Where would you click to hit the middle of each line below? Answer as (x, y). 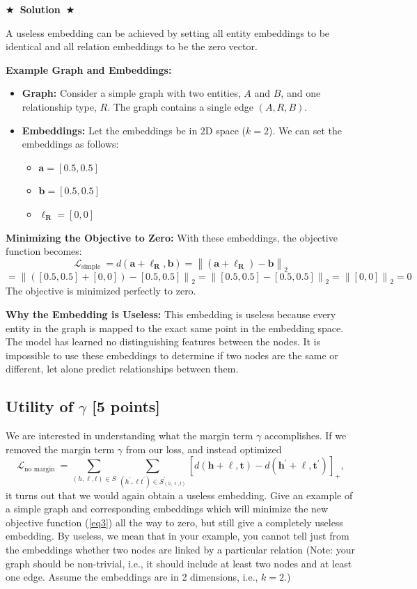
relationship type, (59, 106)
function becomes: (44, 251)
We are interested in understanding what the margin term (129, 435)
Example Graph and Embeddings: (89, 69)
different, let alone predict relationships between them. (122, 369)
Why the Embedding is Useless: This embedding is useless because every (171, 314)
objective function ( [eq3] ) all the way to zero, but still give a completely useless (174, 522)
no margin (40, 469)
